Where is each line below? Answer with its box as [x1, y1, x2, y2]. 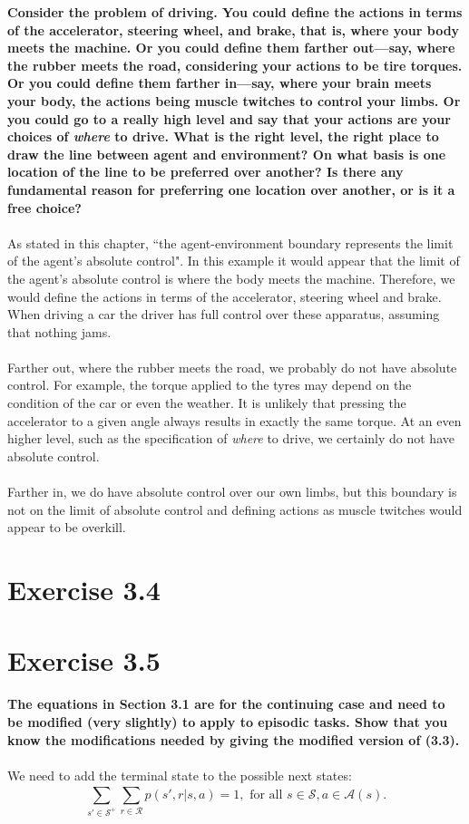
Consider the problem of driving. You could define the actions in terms [7, 3, 463, 21]
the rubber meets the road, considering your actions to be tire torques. [7, 55, 463, 74]
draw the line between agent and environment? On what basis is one [7, 144, 446, 163]
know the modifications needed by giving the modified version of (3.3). [7, 730, 460, 749]
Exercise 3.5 [7, 642, 161, 679]
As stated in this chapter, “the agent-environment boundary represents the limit [7, 233, 454, 252]
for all [249, 789, 283, 802]
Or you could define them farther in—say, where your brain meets [7, 73, 432, 92]
